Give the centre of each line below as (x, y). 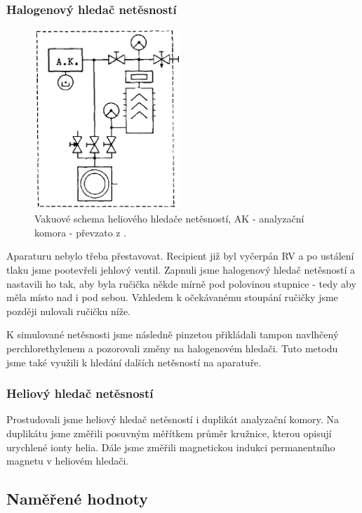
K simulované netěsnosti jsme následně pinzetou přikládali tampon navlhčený (173, 334)
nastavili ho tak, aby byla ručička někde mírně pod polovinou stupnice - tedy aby (181, 283)
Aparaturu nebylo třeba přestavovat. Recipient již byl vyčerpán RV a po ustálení (180, 256)
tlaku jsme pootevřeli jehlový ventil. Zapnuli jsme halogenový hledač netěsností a (181, 269)
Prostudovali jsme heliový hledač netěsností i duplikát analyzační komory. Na (173, 419)
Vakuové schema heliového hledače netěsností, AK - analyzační (169, 219)
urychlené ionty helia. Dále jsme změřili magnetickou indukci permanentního (171, 447)
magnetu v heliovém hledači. (68, 461)
